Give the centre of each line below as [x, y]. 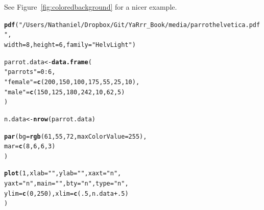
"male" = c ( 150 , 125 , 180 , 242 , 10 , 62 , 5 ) [65, 92]
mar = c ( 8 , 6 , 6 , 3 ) [30, 147]
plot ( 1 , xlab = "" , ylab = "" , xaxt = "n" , [63, 174]
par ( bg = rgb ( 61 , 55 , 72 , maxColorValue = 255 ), [76, 136]
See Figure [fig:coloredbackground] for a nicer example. [91, 7]
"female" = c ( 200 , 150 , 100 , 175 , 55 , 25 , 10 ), [72, 82]
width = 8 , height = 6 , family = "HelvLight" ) [70, 45]
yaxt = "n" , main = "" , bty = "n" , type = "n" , [66, 184]
